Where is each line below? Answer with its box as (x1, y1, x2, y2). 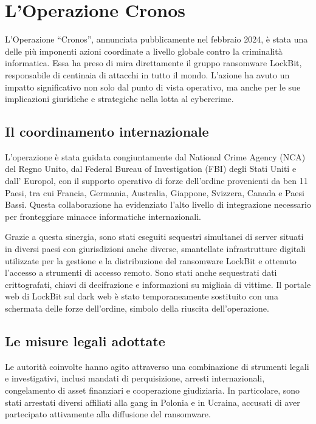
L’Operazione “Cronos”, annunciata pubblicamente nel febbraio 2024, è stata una (5, 33, 308, 46)
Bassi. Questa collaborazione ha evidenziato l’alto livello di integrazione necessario (5, 198, 311, 211)
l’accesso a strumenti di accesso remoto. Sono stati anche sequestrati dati (5, 266, 277, 279)
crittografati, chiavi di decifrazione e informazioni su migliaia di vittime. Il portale (5, 278, 311, 290)
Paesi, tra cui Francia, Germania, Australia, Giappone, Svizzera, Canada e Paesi (5, 186, 304, 199)
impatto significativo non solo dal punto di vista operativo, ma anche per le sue (5, 80, 301, 93)
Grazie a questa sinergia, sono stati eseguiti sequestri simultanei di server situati (5, 230, 304, 243)
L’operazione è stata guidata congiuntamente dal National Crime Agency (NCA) (5, 150, 306, 163)
